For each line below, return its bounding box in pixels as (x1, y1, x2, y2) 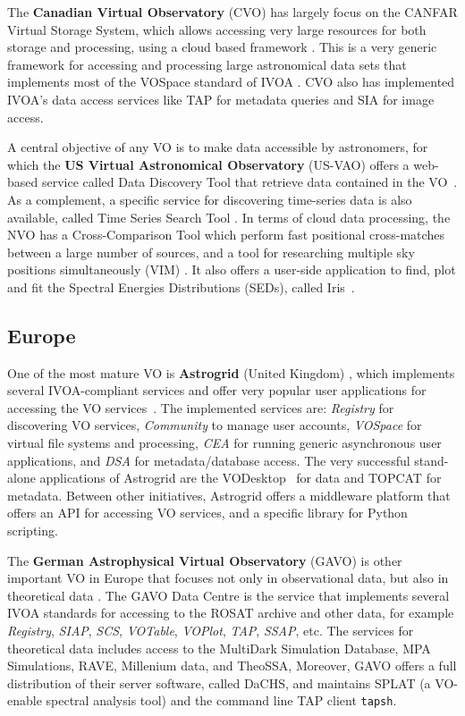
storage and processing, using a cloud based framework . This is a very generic (7, 38, 437, 56)
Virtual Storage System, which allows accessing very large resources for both (7, 20, 427, 38)
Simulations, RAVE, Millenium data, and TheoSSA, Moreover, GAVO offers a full (7, 656, 457, 675)
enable (7, 691, 42, 710)
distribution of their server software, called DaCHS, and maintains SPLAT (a (7, 673, 431, 692)
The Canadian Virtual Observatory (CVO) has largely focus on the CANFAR (7, 3, 458, 21)
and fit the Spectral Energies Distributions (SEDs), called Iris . (7, 277, 355, 296)
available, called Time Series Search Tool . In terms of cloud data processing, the (7, 207, 451, 226)
